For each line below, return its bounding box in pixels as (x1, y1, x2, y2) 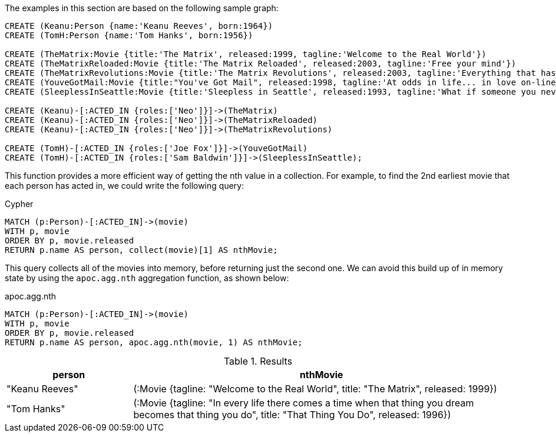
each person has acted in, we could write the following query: (5, 181, 244, 191)
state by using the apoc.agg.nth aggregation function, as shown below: (5, 273, 289, 283)
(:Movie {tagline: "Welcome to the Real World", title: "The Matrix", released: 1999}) (133, 383, 497, 395)
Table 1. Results (223, 355, 293, 367)
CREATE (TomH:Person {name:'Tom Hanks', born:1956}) (5, 31, 253, 40)
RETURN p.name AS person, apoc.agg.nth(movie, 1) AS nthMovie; (5, 338, 303, 347)
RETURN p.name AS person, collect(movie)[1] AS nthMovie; (5, 245, 278, 255)
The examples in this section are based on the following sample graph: (5, 3, 279, 13)
